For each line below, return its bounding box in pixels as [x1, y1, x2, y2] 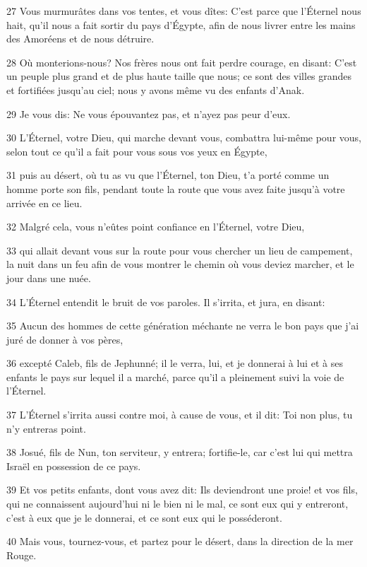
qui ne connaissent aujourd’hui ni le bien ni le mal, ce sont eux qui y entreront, [6, 496, 349, 511]
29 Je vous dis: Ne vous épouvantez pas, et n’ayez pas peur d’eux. [6, 106, 291, 121]
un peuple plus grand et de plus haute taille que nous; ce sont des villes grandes [6, 69, 352, 83]
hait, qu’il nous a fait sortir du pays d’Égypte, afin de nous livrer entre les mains [6, 17, 356, 32]
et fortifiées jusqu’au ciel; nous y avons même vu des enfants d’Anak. [6, 82, 305, 97]
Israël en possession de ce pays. [6, 458, 141, 473]
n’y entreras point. [6, 421, 86, 436]
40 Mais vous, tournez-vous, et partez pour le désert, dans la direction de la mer [6, 534, 354, 549]
